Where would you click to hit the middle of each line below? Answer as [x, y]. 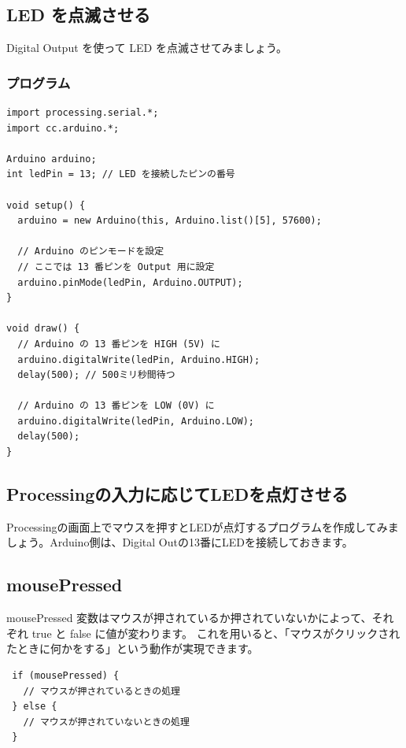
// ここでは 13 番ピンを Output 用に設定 [116, 267]
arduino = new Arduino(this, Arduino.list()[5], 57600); [170, 221]
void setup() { [46, 205]
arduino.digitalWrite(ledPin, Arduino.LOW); [136, 421]
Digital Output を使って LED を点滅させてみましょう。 [147, 48]
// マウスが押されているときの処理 [101, 691]
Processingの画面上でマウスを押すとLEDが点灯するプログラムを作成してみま [203, 526]
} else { [35, 707]
